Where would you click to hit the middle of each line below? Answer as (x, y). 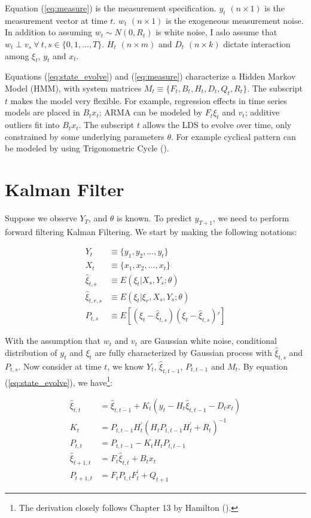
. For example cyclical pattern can (234, 136)
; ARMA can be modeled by (151, 112)
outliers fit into (32, 125)
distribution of (31, 353)
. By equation (263, 366)
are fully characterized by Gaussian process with (183, 353)
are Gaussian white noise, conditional (208, 341)
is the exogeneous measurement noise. (235, 20)
